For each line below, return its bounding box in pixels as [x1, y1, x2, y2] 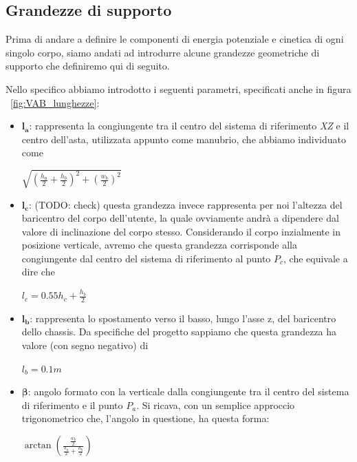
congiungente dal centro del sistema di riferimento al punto [21, 251, 271, 265]
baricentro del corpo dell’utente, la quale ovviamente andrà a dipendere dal [21, 211, 339, 225]
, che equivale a [283, 251, 348, 265]
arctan [24, 441, 52, 451]
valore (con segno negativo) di [21, 338, 149, 353]
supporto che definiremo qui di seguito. [6, 59, 170, 73]
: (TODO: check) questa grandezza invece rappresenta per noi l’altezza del [29, 197, 343, 211]
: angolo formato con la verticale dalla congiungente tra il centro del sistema [28, 384, 349, 399]
